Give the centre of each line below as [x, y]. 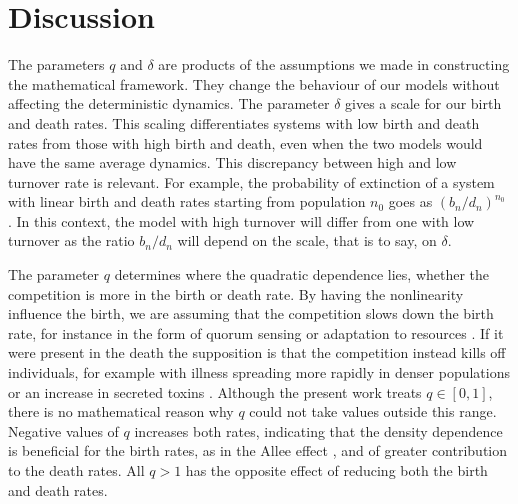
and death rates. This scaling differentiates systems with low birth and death [244, 122]
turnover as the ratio [71, 240]
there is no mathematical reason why [121, 411]
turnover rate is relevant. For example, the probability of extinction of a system [251, 181]
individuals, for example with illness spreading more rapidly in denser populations [259, 372]
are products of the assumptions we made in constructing [334, 64]
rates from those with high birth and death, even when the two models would [245, 142]
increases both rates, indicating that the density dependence [318, 430]
